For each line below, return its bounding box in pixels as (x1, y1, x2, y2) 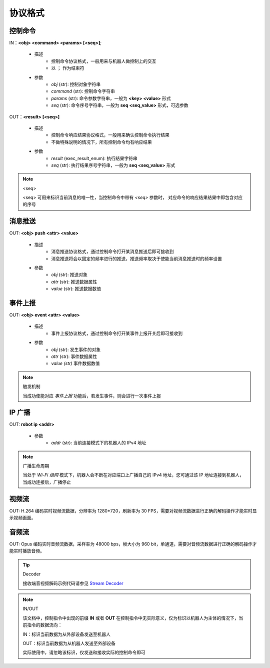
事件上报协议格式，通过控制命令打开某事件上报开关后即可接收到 (51, 330, 182, 336)
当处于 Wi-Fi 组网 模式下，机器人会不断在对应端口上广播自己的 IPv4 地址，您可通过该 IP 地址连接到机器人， (22, 472, 244, 478)
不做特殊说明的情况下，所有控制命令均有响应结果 (51, 139, 152, 145)
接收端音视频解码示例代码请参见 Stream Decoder (22, 580, 123, 586)
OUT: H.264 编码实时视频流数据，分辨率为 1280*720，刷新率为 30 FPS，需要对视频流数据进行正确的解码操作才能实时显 (9, 507, 257, 513)
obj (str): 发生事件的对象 (51, 346, 101, 352)
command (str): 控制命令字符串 (51, 88, 115, 94)
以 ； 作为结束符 (51, 65, 84, 71)
